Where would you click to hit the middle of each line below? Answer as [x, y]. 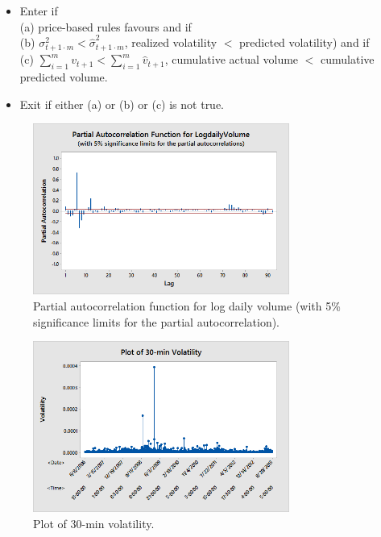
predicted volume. [64, 77]
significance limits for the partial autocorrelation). [157, 321]
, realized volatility [171, 42]
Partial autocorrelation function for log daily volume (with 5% [187, 305]
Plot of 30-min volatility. [94, 523]
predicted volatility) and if [304, 42]
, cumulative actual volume [232, 59]
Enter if [39, 10]
